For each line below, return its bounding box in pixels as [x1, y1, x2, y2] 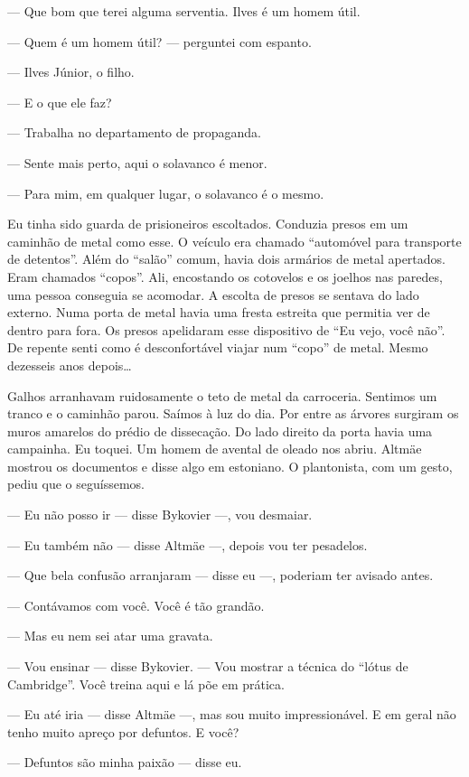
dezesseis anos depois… [7, 355, 132, 374]
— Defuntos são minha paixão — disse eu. [7, 753, 242, 772]
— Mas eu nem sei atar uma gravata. [7, 626, 213, 645]
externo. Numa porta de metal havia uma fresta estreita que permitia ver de [7, 303, 430, 322]
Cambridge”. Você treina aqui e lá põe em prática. [7, 674, 285, 693]
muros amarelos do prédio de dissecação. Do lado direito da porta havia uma [7, 421, 433, 440]
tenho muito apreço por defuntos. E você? [7, 722, 239, 741]
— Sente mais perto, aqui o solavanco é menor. [7, 153, 267, 172]
